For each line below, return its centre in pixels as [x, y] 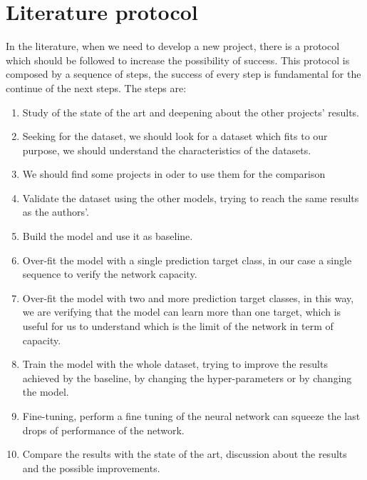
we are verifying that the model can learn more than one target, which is [182, 312]
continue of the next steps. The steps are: [96, 87]
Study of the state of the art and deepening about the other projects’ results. [191, 112]
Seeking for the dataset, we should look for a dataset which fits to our [175, 136]
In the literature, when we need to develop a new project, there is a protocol [173, 46]
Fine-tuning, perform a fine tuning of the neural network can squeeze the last [191, 416]
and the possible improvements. [91, 467]
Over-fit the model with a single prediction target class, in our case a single [187, 260]
